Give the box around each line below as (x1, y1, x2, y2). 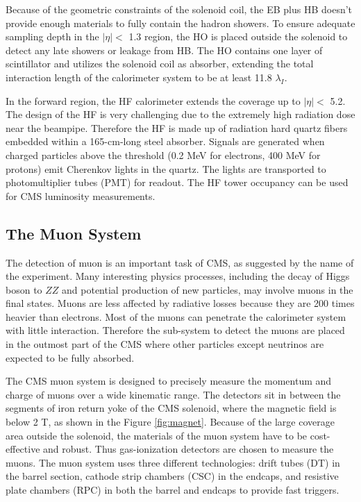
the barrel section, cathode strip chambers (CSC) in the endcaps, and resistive (6, 469, 339, 483)
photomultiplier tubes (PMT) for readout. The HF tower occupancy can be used (6, 175, 349, 190)
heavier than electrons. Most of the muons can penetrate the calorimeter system (6, 309, 346, 324)
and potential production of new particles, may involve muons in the (62, 282, 353, 296)
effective (6, 442, 40, 456)
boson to (6, 282, 42, 296)
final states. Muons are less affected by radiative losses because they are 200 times (6, 296, 355, 310)
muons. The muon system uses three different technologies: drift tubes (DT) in (6, 455, 340, 469)
